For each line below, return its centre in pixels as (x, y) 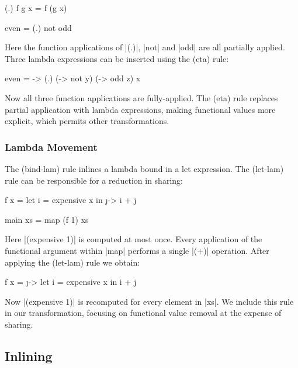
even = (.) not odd (38, 27)
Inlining (29, 355)
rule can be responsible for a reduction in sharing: (94, 180)
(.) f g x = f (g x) (36, 8)
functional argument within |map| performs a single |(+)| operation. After (137, 250)
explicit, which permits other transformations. (87, 121)
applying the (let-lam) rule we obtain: (72, 262)
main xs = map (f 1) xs (47, 219)
